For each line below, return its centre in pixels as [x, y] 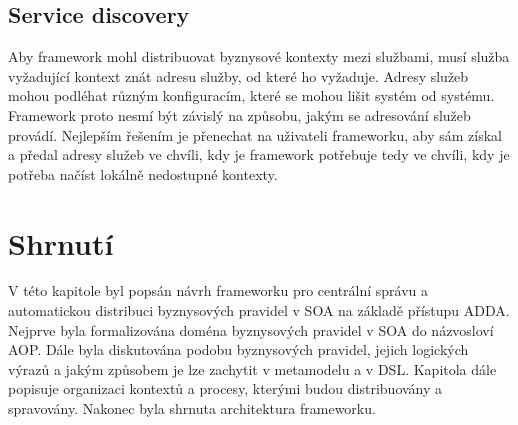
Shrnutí [61, 242]
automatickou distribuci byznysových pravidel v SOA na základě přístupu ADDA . [259, 310]
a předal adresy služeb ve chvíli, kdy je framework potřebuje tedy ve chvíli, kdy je [259, 154]
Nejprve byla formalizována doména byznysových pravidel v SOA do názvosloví [251, 329]
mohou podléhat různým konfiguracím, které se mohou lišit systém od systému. [251, 95]
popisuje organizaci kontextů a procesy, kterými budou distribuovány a [225, 388]
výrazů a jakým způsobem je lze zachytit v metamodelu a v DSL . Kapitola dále [252, 368]
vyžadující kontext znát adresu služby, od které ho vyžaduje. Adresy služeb [238, 75]
